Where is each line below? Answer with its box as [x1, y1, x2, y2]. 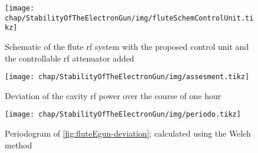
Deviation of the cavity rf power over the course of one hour [5, 89, 221, 101]
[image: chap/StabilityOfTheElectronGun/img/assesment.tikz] [5, 73, 250, 81]
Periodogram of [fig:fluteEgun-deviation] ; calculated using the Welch [5, 127, 251, 140]
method [5, 138, 32, 151]
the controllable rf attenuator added [5, 52, 134, 64]
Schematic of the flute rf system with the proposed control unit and [5, 40, 249, 52]
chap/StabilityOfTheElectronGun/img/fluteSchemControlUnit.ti [5, 13, 254, 22]
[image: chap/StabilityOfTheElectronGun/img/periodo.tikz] [5, 110, 241, 119]
